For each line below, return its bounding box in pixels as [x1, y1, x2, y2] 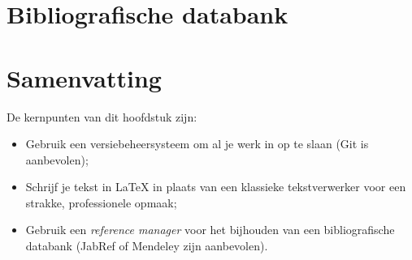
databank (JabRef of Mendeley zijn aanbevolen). [25, 237, 268, 254]
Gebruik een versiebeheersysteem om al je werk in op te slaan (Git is [25, 135, 369, 152]
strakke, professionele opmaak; [25, 194, 177, 211]
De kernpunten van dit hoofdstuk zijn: [7, 108, 197, 125]
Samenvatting [7, 61, 162, 94]
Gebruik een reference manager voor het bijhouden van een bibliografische [25, 221, 395, 238]
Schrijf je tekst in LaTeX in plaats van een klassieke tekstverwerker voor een [25, 178, 406, 195]
